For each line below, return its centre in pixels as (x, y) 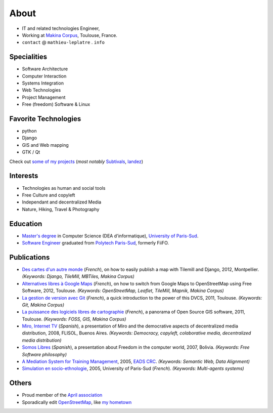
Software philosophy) (44, 354)
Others (20, 383)
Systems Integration (43, 83)
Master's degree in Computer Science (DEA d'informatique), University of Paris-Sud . (110, 236)
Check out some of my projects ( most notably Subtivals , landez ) (76, 161)
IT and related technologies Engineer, (61, 28)
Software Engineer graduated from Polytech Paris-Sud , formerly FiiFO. (96, 243)
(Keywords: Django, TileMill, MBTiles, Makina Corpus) (78, 276)
